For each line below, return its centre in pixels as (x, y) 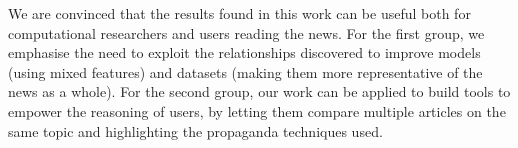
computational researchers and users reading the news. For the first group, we (246, 32)
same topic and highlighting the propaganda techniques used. (195, 130)
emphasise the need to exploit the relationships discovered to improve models (244, 52)
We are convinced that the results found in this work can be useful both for (239, 13)
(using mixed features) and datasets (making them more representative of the (245, 71)
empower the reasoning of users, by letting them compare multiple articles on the (257, 110)
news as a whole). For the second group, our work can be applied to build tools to (259, 91)
